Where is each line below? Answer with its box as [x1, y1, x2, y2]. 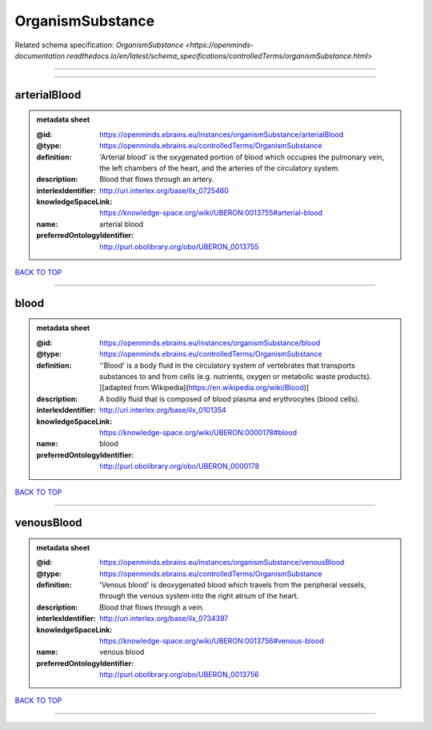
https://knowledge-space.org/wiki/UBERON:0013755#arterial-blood [99, 208, 323, 218]
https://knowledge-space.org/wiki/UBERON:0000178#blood [99, 427, 298, 437]
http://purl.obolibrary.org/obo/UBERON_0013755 [99, 241, 259, 252]
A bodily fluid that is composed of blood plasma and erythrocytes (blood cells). [99, 393, 360, 404]
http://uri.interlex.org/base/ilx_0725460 [99, 185, 230, 196]
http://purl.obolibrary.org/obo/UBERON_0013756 [99, 670, 259, 680]
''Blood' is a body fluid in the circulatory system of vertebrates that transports [99, 361, 356, 370]
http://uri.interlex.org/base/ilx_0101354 [99, 405, 227, 415]
